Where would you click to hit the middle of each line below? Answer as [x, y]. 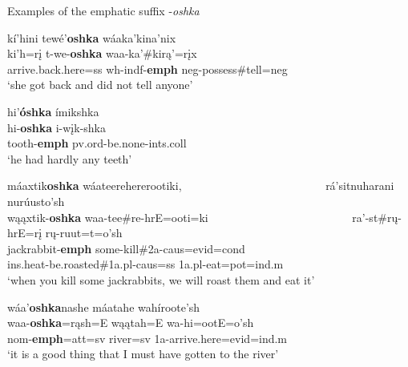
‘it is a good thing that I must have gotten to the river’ [143, 354]
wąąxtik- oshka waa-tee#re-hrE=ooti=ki [108, 217]
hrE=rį [25, 233]
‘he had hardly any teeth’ [70, 158]
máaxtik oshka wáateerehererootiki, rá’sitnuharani [201, 186]
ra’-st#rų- [377, 217]
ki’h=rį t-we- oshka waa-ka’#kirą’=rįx [102, 53]
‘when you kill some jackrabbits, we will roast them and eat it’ [161, 279]
